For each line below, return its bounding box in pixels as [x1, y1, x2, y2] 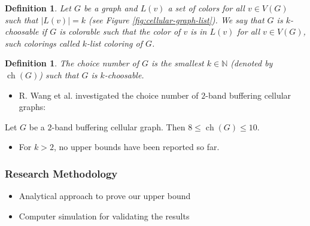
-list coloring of [87, 36, 142, 49]
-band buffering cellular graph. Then [51, 120, 186, 133]
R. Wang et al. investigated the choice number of [19, 88, 199, 101]
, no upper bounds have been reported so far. [53, 141, 220, 153]
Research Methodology [5, 166, 118, 181]
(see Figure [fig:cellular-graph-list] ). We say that [89, 13, 265, 26]
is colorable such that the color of [59, 25, 181, 38]
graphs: [19, 100, 46, 113]
